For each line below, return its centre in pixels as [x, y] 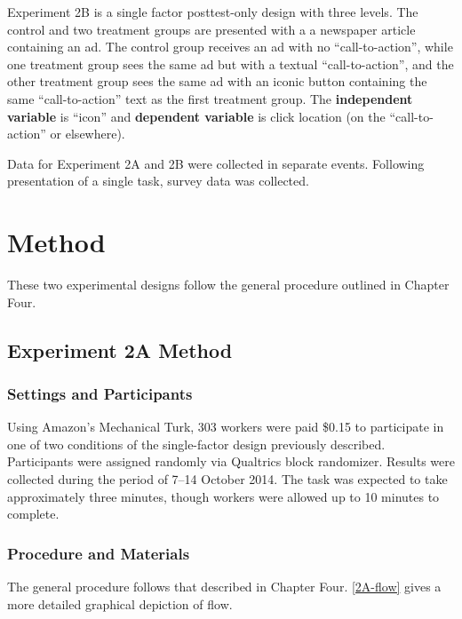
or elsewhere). [88, 134]
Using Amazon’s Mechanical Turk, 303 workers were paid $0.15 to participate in [226, 427]
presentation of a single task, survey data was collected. [158, 181]
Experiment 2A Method [120, 349]
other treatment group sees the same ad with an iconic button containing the [217, 81]
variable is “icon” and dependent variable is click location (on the [196, 116]
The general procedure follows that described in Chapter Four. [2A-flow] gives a [224, 587]
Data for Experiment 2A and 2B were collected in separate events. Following [216, 163]
